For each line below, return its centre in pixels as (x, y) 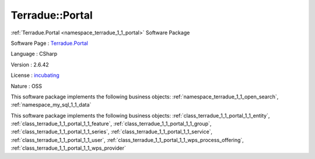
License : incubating (35, 75)
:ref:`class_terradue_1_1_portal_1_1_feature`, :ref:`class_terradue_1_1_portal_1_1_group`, (111, 124)
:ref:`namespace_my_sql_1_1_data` (51, 105)
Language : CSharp (34, 54)
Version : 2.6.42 (30, 65)
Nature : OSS (27, 86)
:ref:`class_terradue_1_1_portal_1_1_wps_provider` (69, 148)
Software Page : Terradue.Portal (50, 43)
